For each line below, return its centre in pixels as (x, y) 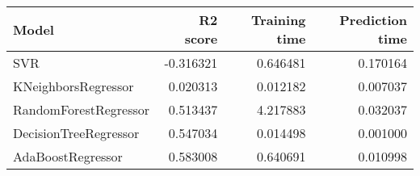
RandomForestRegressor (82, 109)
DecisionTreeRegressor (76, 133)
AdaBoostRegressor (68, 156)
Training (278, 20)
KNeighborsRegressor (73, 86)
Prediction (373, 20)
